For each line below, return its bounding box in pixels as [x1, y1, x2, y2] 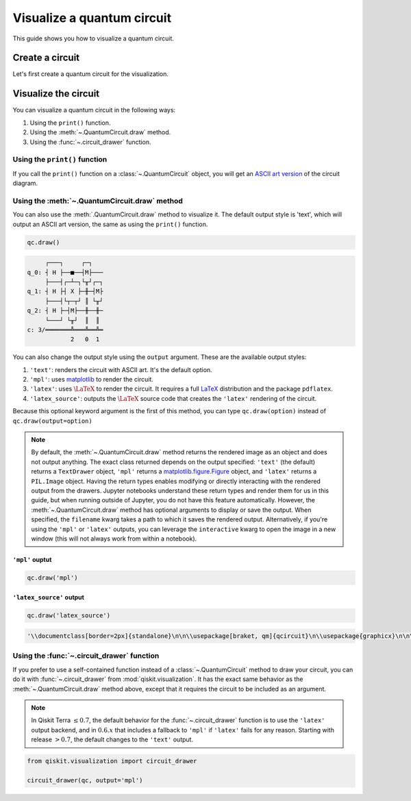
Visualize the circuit [12, 88, 100, 99]
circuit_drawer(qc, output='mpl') [27, 776, 143, 784]
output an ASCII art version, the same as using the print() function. [12, 220, 208, 228]
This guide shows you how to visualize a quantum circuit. [12, 34, 175, 42]
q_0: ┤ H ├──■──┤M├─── [27, 268, 103, 276]
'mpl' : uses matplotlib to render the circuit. [29, 375, 154, 384]
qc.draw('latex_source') [27, 612, 111, 619]
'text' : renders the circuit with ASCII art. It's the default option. [29, 365, 212, 373]
